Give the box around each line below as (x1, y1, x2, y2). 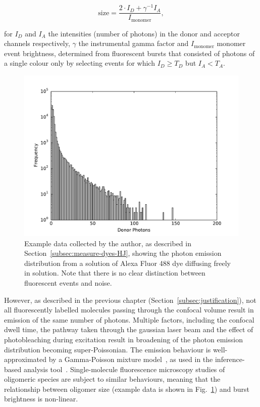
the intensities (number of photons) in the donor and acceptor (48, 28, 240, 38)
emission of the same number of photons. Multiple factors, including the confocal (4, 314, 254, 325)
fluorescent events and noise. (24, 277, 112, 288)
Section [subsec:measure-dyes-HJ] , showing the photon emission (24, 248, 222, 258)
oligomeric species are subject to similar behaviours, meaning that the (4, 374, 221, 384)
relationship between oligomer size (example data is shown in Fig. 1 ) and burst (4, 383, 250, 394)
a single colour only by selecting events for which (4, 58, 155, 68)
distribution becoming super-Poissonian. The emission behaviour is (4, 344, 211, 354)
